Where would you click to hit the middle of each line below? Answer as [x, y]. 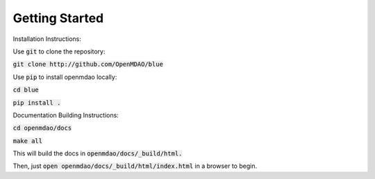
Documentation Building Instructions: [66, 115]
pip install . [37, 103]
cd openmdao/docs [42, 128]
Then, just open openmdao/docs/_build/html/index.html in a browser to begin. [135, 166]
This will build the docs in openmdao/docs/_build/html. [98, 153]
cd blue [26, 90]
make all [28, 141]
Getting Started [58, 18]
